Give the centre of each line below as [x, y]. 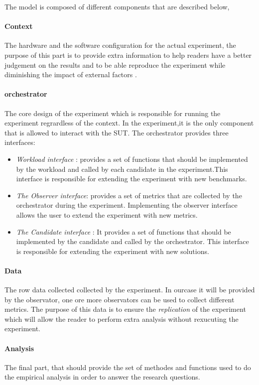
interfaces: [20, 142]
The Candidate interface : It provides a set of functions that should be [124, 231]
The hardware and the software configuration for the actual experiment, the [120, 45]
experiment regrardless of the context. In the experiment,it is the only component [129, 123]
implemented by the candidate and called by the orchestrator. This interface [132, 241]
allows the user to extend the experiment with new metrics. [107, 214]
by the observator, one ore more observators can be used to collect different [120, 299]
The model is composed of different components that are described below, [117, 6]
